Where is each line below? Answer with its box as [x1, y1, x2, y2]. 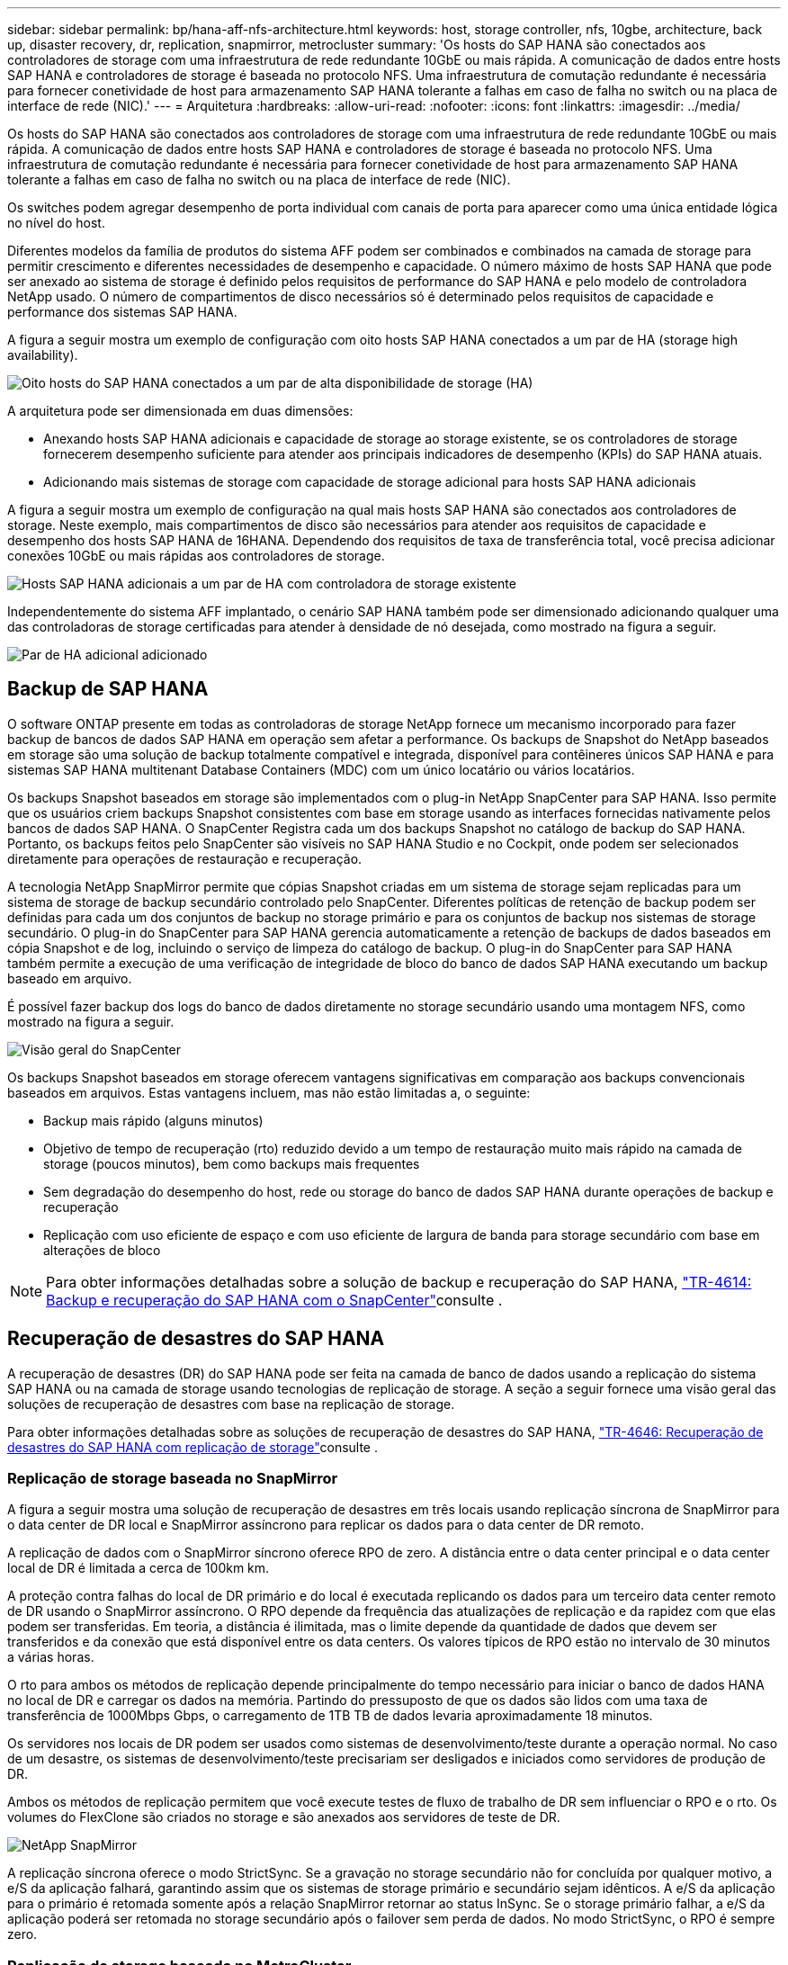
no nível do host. [7, 215, 105, 230]
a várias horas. [7, 1649, 94, 1665]
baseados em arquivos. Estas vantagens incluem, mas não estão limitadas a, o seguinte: [7, 1084, 531, 1100]
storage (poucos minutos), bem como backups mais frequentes [43, 1155, 420, 1171]
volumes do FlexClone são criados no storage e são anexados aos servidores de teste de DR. [7, 1809, 560, 1826]
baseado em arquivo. [7, 970, 132, 986]
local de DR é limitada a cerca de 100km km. [7, 1560, 270, 1576]
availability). [7, 347, 78, 363]
